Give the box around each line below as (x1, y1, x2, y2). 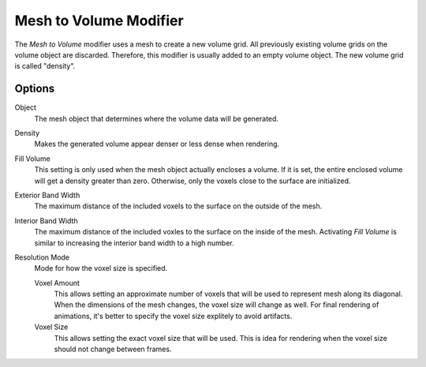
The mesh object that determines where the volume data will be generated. (34, 114, 279, 123)
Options (14, 82, 55, 95)
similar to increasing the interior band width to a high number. (34, 238, 234, 248)
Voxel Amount (34, 278, 80, 287)
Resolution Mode (14, 253, 70, 262)
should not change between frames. (54, 344, 172, 354)
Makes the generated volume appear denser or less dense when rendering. (34, 139, 280, 149)
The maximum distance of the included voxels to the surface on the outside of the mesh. (34, 201, 323, 211)
